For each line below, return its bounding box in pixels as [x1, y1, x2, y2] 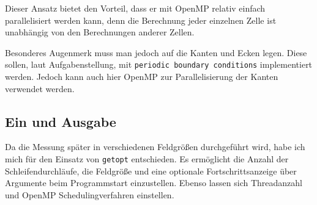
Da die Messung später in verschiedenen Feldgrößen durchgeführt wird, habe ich [5, 140, 305, 153]
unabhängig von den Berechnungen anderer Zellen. [5, 26, 195, 38]
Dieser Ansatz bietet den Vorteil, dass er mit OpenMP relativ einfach [5, 2, 266, 14]
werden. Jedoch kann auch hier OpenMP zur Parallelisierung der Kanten [5, 70, 278, 83]
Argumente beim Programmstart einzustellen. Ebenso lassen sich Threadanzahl [5, 176, 302, 189]
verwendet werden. [5, 82, 75, 95]
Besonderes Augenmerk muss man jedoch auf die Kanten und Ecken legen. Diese [5, 46, 307, 59]
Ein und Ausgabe [5, 112, 116, 131]
